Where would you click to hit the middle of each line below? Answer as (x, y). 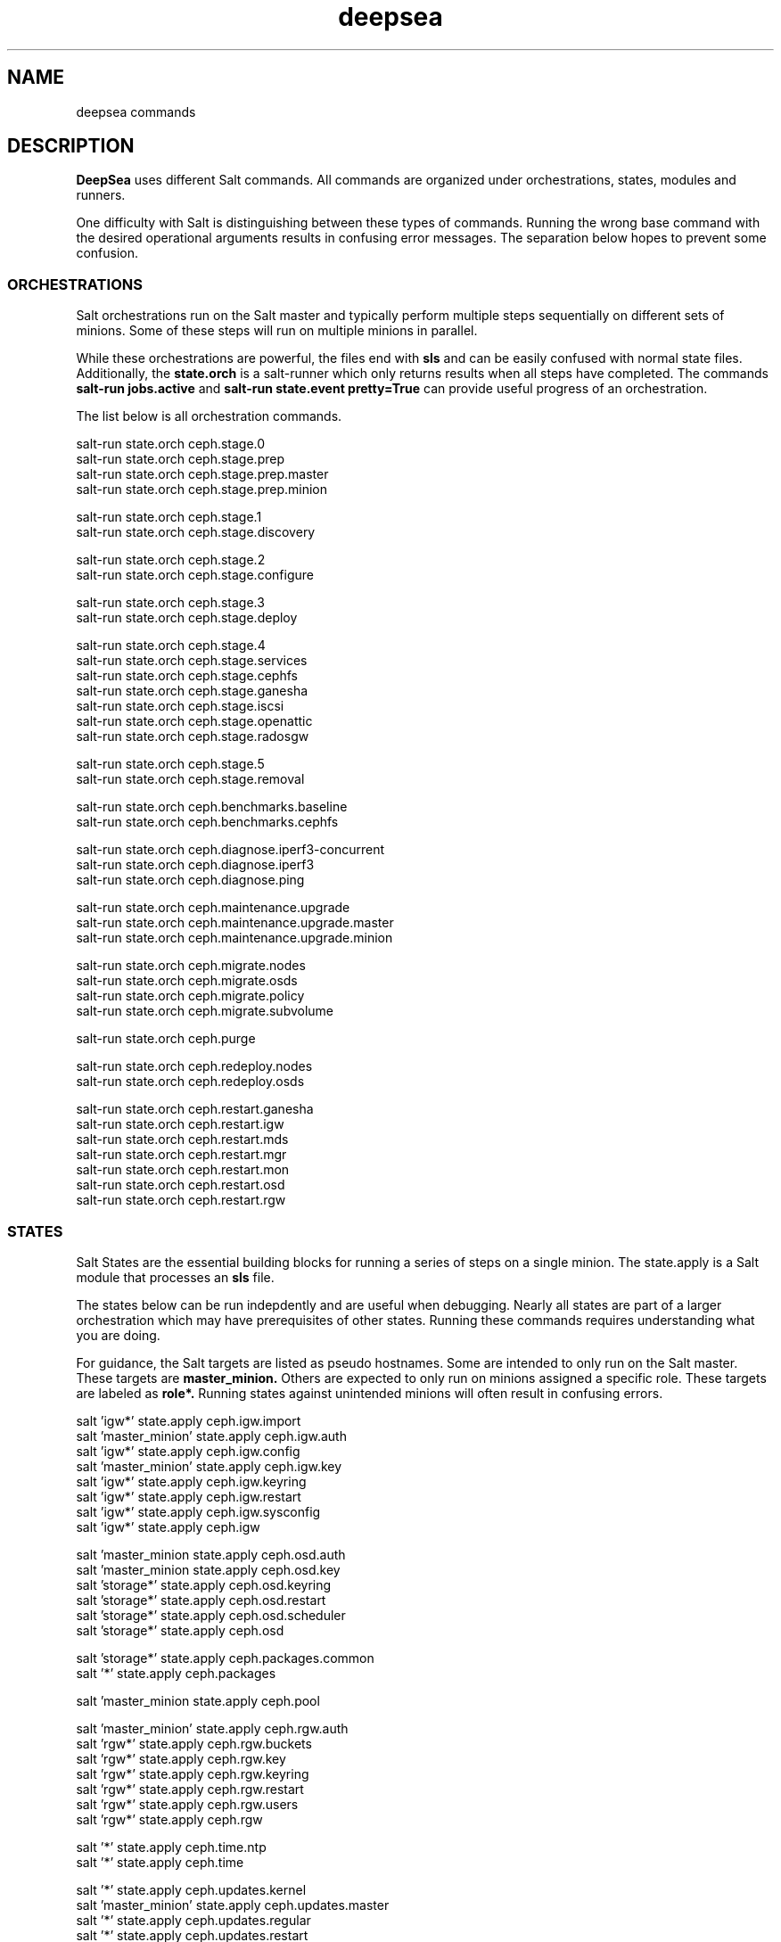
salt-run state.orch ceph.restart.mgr (181, 1155)
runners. (101, 195)
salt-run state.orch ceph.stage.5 (170, 764)
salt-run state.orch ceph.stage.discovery (196, 532)
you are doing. (118, 1335)
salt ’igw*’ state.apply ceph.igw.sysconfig (198, 1511)
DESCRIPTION (71, 146)
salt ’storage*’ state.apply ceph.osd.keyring (204, 1584)
